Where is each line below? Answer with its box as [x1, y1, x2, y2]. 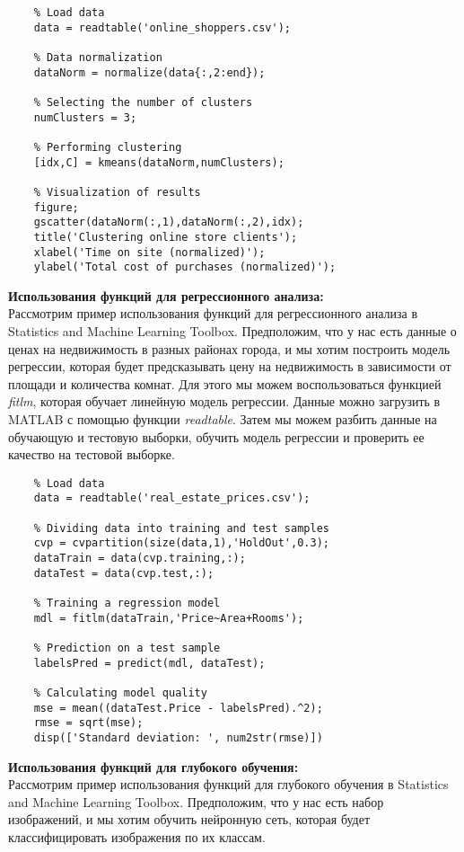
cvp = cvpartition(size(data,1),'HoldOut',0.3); [33, 537, 329, 550]
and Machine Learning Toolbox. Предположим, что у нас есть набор [8, 792, 384, 811]
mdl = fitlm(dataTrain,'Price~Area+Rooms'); [33, 611, 304, 625]
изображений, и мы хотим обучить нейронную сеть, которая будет [8, 810, 371, 829]
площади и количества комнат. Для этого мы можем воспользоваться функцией [8, 374, 442, 393]
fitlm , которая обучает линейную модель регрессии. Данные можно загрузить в [8, 392, 441, 411]
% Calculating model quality [33, 686, 207, 699]
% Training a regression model [33, 597, 221, 609]
